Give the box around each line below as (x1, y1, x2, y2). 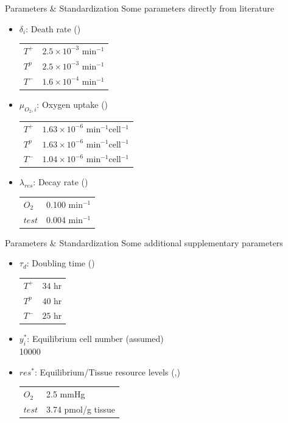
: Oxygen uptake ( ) (37, 98, 108, 110)
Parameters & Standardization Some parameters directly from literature (5, 2, 275, 14)
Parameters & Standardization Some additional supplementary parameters (5, 236, 283, 249)
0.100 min (46, 197, 83, 210)
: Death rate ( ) (26, 22, 81, 35)
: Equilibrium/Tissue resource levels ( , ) (34, 365, 180, 378)
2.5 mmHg (46, 388, 85, 400)
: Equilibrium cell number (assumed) (27, 332, 164, 345)
